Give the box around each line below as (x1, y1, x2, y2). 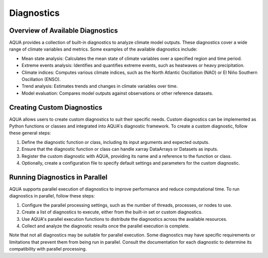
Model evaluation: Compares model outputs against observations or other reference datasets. (21, 90, 213, 96)
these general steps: (9, 130, 52, 136)
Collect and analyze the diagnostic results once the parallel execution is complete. (21, 223, 190, 229)
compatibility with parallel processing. (9, 246, 87, 252)
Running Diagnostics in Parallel (9, 173, 108, 181)
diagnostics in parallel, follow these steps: (9, 193, 95, 199)
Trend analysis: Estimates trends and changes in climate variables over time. (21, 83, 178, 89)
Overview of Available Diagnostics (9, 26, 118, 35)
